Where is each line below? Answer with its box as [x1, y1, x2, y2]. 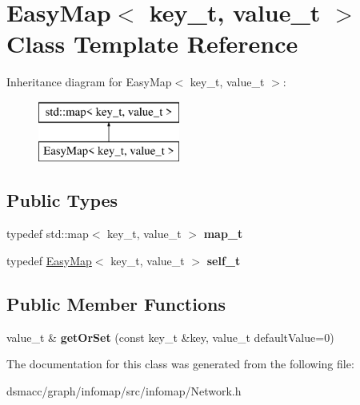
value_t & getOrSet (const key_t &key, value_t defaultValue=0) [6, 328, 334, 345]
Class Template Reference [6, 27, 298, 60]
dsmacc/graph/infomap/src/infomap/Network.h [6, 382, 242, 399]
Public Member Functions [6, 291, 226, 316]
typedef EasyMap [6, 252, 92, 268]
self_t [206, 252, 241, 268]
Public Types [6, 188, 118, 212]
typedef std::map [6, 225, 89, 242]
